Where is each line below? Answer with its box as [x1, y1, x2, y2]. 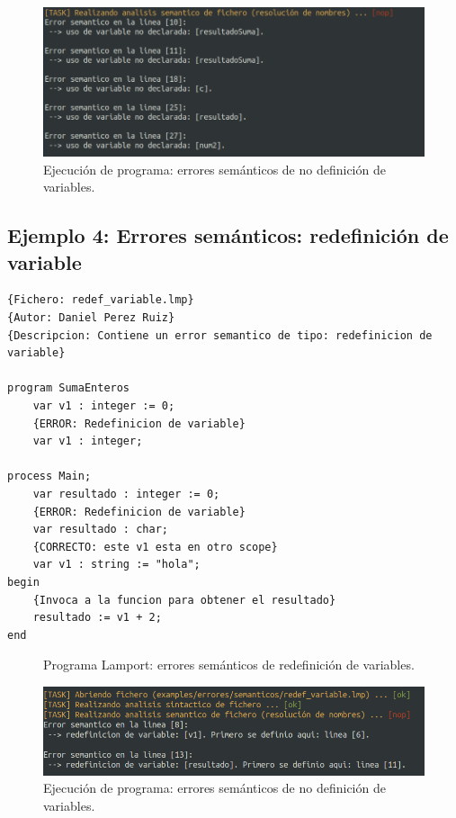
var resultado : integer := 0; [32, 487, 220, 500]
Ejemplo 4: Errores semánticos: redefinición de [7, 221, 449, 249]
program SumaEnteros [7, 382, 130, 395]
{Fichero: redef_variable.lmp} [7, 293, 194, 307]
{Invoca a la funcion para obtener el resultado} [32, 593, 336, 607]
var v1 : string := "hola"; [32, 558, 201, 571]
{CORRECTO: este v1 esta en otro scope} [32, 540, 278, 553]
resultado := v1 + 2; [32, 611, 162, 625]
